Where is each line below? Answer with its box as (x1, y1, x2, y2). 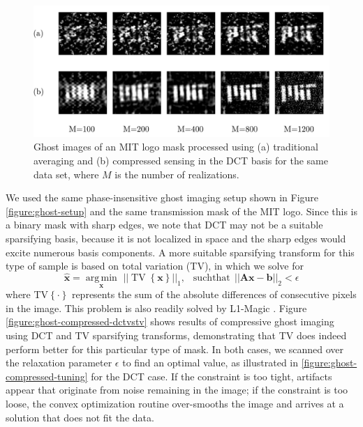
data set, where (34, 166, 99, 181)
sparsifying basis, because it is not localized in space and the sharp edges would (6, 231, 346, 245)
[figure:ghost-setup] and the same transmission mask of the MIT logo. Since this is (6, 203, 357, 218)
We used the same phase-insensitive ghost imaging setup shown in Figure (6, 190, 319, 205)
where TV (6, 287, 49, 302)
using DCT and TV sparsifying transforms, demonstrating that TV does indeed (6, 327, 347, 342)
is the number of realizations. (114, 166, 239, 181)
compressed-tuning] (6, 368, 88, 383)
